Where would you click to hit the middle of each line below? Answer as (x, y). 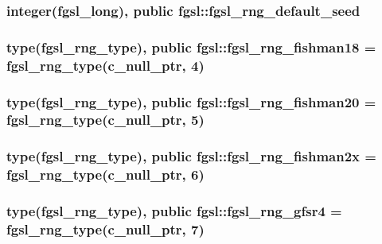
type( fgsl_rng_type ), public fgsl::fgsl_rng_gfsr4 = (174, 211)
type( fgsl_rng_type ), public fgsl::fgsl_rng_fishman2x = (191, 156)
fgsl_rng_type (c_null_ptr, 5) (105, 120)
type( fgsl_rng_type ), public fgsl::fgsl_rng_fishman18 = (191, 46)
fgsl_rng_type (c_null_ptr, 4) (105, 65)
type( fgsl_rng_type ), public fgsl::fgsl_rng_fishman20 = (191, 101)
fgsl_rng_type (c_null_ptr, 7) (105, 229)
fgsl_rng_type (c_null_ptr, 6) (105, 174)
